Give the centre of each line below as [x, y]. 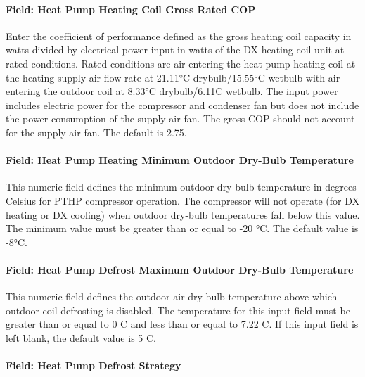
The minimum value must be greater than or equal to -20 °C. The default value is [182, 228]
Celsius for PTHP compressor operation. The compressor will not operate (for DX [183, 200]
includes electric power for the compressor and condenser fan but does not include [182, 104]
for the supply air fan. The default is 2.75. [96, 132]
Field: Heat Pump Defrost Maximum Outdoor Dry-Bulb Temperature [180, 269]
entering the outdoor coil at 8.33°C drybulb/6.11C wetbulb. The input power [172, 91]
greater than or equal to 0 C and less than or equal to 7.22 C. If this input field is [182, 324]
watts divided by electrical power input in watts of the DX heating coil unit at [175, 50]
